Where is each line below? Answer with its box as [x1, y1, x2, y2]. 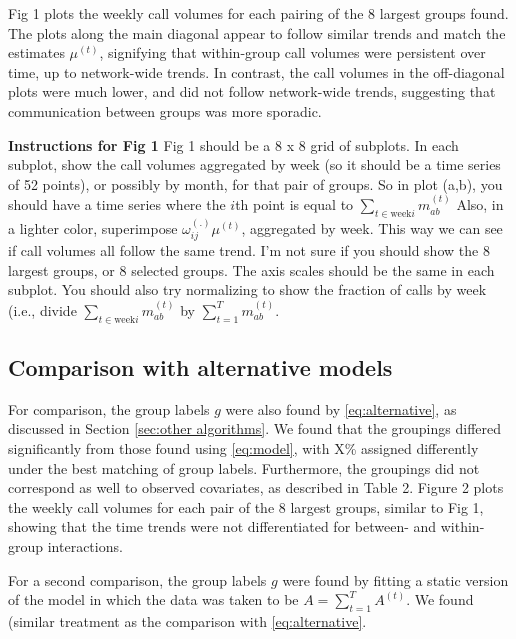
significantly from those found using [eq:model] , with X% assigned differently [8, 437, 479, 458]
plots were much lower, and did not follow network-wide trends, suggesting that [8, 81, 496, 102]
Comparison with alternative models [8, 351, 393, 382]
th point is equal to [235, 194, 354, 215]
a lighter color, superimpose [8, 217, 178, 238]
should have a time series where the [8, 194, 226, 215]
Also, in [456, 194, 504, 215]
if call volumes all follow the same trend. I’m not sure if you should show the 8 [8, 240, 490, 261]
